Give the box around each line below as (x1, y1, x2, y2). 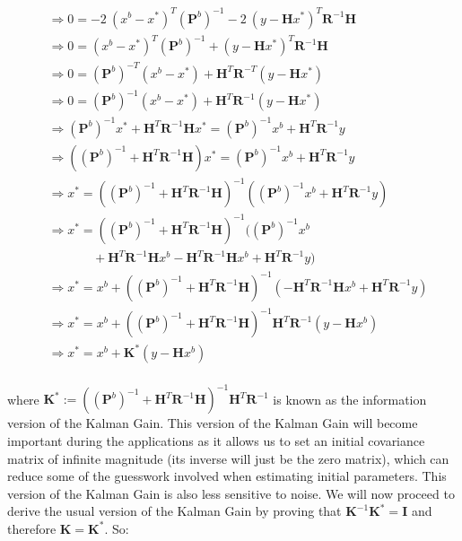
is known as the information (273, 389, 427, 408)
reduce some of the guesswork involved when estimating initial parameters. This (7, 467, 447, 485)
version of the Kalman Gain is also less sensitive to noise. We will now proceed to (7, 484, 455, 502)
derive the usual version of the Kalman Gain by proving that (7, 502, 342, 520)
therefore (7, 519, 57, 537)
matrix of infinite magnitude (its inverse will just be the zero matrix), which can (7, 449, 449, 467)
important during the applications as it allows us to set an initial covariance (7, 432, 425, 449)
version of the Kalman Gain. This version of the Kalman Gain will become (7, 414, 418, 432)
